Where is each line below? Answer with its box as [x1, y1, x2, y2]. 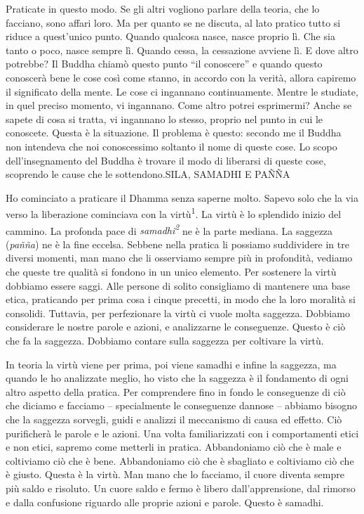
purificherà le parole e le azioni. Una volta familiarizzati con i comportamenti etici [6, 425, 359, 440]
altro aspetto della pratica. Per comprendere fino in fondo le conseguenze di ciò [6, 384, 346, 399]
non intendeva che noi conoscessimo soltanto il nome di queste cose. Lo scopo [6, 139, 337, 153]
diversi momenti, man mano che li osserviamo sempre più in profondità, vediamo [6, 250, 353, 265]
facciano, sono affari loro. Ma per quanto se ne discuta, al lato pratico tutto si [6, 15, 341, 30]
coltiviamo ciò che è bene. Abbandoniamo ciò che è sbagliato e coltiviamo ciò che [6, 453, 354, 468]
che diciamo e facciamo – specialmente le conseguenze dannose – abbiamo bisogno [6, 398, 358, 413]
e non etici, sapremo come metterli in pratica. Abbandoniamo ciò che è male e [6, 439, 342, 454]
